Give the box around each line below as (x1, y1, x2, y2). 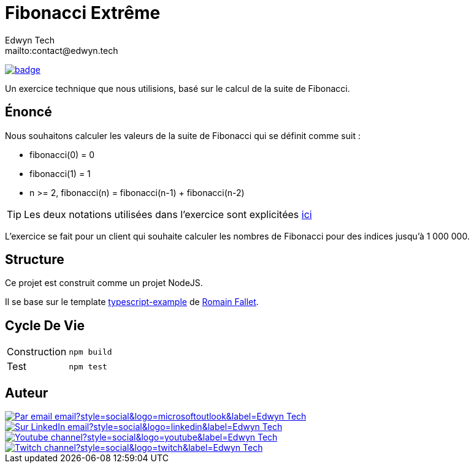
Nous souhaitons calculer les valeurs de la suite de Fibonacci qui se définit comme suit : (5, 130, 361, 141)
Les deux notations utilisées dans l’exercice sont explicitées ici (24, 208, 312, 221)
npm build (69, 347, 112, 357)
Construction (7, 345, 67, 358)
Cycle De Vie (5, 317, 85, 333)
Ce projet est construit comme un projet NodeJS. (5, 277, 203, 289)
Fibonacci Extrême (5, 2, 161, 23)
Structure (5, 252, 64, 268)
